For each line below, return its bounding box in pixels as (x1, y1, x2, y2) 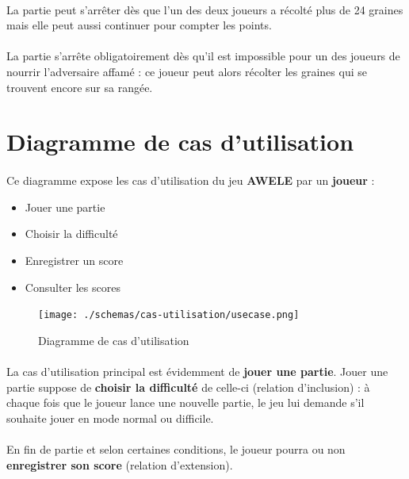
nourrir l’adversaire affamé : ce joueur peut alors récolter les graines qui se (6, 63, 367, 79)
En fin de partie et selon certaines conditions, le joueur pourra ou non (6, 440, 346, 457)
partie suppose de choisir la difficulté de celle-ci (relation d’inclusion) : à (6, 378, 370, 395)
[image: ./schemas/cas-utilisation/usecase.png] (38, 309, 300, 321)
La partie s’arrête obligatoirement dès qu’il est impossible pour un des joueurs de (6, 48, 400, 64)
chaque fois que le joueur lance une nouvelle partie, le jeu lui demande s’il (6, 394, 365, 411)
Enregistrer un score (25, 251, 124, 268)
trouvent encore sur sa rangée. (6, 79, 153, 95)
